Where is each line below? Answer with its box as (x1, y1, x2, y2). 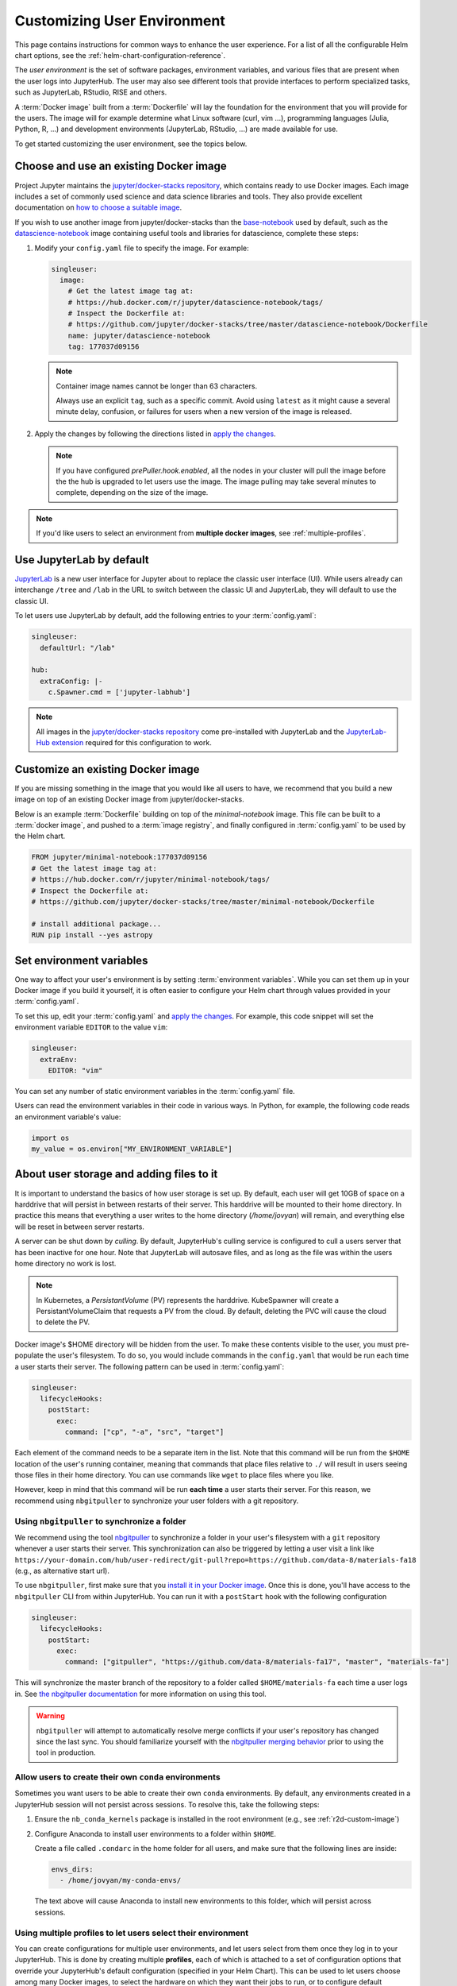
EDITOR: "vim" (48, 1065, 103, 1075)
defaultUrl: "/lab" (40, 643, 116, 652)
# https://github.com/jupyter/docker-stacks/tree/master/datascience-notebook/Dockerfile (67, 320, 428, 329)
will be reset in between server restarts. (14, 1222, 144, 1231)
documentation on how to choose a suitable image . (14, 203, 182, 212)
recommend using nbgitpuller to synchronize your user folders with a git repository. (14, 1496, 299, 1505)
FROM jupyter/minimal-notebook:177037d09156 (31, 852, 208, 862)
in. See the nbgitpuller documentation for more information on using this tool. (14, 1689, 267, 1698)
